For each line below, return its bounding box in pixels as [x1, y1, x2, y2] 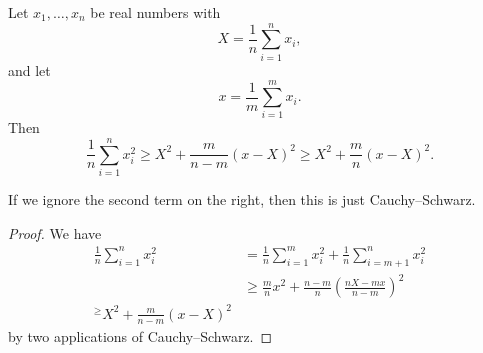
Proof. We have [8, 222, 102, 243]
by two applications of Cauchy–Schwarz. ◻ [8, 325, 273, 346]
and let [8, 59, 51, 80]
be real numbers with [90, 2, 221, 22]
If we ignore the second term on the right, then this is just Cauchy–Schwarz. [8, 189, 476, 210]
